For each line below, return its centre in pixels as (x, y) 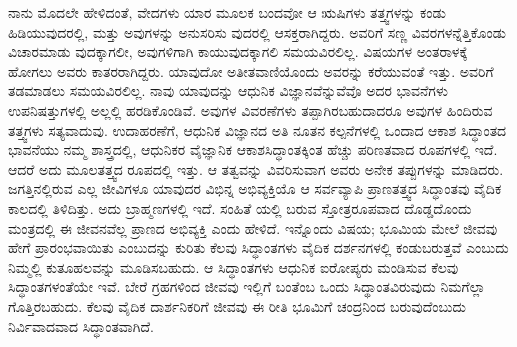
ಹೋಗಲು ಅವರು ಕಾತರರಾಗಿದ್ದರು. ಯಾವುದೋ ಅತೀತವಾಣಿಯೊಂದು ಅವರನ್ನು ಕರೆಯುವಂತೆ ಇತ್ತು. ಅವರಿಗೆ (251, 70)
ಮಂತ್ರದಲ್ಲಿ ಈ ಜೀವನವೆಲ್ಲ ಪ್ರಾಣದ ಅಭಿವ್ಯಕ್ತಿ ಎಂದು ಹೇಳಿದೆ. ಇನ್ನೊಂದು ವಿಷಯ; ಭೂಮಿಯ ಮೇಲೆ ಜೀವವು (253, 227)
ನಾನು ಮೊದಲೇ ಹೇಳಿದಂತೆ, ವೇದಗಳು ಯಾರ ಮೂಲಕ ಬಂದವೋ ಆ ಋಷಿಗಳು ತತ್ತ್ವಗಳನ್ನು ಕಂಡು (227, 12)
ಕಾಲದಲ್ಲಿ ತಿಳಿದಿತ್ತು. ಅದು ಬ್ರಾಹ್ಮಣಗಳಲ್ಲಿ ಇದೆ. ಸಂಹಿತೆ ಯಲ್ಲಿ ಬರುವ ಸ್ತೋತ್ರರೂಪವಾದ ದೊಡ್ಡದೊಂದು (240, 207)
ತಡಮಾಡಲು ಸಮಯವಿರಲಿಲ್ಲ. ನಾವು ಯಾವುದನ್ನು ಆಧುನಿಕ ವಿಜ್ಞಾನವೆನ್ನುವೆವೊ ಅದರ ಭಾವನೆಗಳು (228, 90)
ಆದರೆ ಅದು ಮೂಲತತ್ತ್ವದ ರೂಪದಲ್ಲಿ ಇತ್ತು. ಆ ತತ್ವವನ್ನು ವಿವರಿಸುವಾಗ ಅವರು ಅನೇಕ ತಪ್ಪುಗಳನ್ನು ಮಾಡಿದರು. (256, 168)
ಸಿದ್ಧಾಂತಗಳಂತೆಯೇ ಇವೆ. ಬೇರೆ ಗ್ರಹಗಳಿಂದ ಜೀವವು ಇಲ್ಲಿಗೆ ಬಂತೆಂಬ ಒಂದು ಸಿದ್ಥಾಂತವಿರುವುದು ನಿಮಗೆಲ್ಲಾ (247, 286)
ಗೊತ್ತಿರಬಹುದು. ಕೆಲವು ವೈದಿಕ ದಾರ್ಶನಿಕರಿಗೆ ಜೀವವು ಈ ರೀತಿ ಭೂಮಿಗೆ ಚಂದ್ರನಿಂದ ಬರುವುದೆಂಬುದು (237, 305)
